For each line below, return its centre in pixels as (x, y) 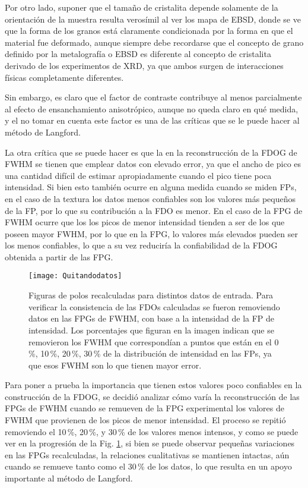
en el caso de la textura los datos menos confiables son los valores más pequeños (150, 198)
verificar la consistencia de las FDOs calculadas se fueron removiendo (154, 306)
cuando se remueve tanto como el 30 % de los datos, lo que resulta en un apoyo (148, 466)
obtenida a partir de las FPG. (59, 256)
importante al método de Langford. (69, 478)
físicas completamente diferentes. (64, 77)
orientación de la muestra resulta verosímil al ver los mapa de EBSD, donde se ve (153, 19)
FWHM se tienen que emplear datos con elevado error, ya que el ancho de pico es (153, 164)
